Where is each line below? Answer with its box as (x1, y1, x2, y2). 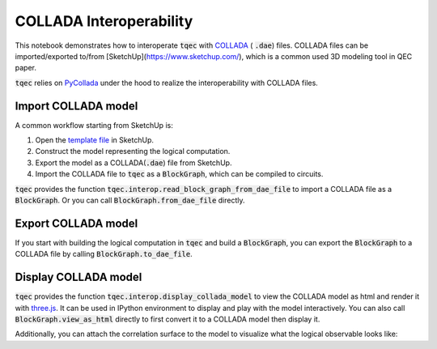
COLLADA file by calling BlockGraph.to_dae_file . (15, 249, 193, 259)
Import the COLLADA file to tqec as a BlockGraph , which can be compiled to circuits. (35, 169, 324, 179)
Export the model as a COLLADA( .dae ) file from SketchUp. (35, 158, 232, 168)
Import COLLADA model (15, 99, 138, 113)
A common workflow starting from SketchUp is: (15, 120, 173, 130)
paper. (15, 63, 36, 73)
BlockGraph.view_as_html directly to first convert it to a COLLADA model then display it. (15, 314, 320, 324)
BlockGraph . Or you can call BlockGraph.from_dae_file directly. (15, 195, 246, 205)
